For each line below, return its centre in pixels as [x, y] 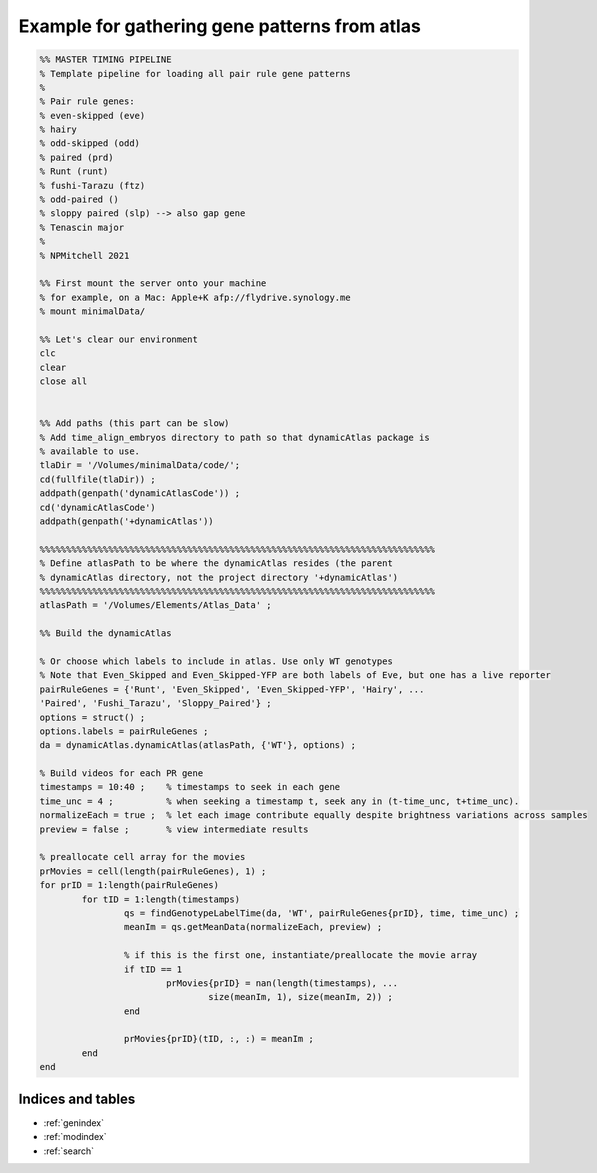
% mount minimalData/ [92, 311]
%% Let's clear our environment [119, 339]
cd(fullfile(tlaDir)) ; [98, 479]
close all [63, 381]
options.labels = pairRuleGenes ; [124, 731]
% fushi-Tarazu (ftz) [92, 185]
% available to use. [89, 451]
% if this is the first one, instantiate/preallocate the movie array [300, 955]
